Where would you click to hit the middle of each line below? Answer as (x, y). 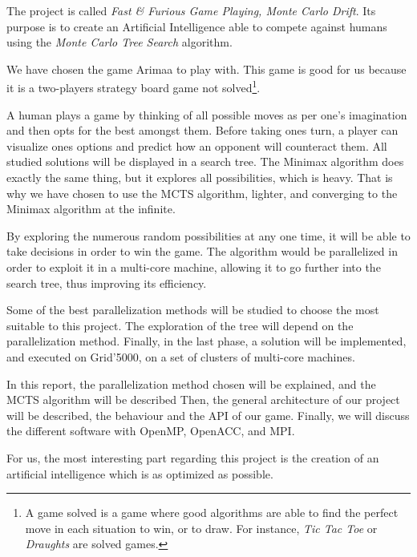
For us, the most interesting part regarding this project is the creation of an (193, 457)
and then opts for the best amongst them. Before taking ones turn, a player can (202, 130)
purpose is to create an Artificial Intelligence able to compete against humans (197, 26)
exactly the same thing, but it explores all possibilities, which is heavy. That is (200, 177)
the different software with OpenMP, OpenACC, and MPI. (151, 431)
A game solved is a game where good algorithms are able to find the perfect (212, 513)
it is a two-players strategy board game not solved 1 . (134, 87)
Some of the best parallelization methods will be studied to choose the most (193, 310)
